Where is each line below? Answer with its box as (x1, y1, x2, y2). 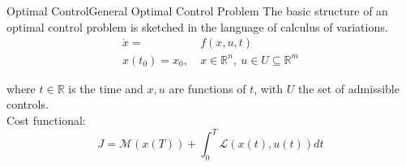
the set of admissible (297, 79, 400, 96)
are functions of (169, 79, 246, 96)
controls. (6, 96, 49, 113)
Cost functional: (6, 111, 86, 128)
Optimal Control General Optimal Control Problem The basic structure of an (6, 2, 388, 19)
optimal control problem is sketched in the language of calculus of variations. (6, 18, 388, 35)
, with (254, 79, 284, 96)
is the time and (68, 79, 143, 96)
